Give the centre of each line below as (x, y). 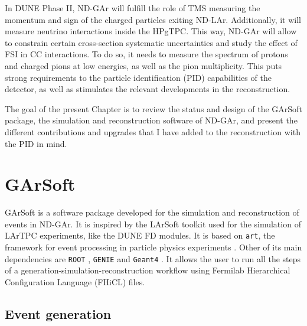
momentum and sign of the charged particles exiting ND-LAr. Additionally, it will (153, 19)
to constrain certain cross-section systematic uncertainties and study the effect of (151, 42)
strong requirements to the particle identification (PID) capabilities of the (138, 77)
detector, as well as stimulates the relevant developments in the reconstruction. (148, 89)
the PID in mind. (36, 143)
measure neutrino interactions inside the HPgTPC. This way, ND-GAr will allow (151, 31)
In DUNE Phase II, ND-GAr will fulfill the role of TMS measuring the (133, 8)
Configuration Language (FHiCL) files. (75, 281)
